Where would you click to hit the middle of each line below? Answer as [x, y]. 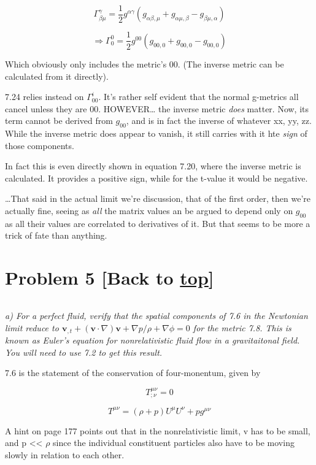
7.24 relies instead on [44, 97]
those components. [40, 145]
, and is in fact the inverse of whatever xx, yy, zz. [219, 121]
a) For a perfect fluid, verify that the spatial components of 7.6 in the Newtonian [156, 316]
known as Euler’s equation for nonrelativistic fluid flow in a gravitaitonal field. [152, 340]
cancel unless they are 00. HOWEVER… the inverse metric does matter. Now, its [157, 108]
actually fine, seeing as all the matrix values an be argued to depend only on [149, 211]
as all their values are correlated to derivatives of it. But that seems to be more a [158, 223]
